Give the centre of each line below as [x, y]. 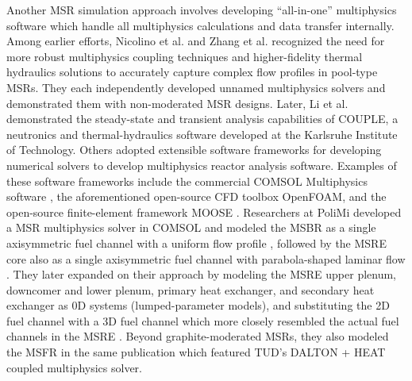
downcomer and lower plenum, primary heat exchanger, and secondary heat [191, 289]
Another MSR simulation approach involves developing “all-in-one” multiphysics [202, 10]
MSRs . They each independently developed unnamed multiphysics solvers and [196, 87]
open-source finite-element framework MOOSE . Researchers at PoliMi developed [204, 212]
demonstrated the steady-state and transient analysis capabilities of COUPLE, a [202, 119]
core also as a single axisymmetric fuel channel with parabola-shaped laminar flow [206, 258]
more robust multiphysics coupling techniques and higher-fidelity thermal [185, 56]
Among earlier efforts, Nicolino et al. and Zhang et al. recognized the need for [196, 41]
